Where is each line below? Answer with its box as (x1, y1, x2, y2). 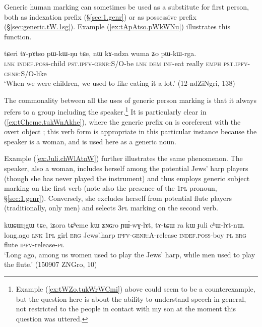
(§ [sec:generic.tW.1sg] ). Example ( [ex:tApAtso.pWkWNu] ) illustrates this (4, 21, 230, 32)
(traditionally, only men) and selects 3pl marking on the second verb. (4, 202, 218, 213)
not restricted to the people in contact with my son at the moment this (16, 303, 236, 314)
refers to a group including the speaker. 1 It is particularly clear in (4, 105, 207, 117)
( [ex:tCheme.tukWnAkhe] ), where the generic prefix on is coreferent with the (4, 116, 241, 127)
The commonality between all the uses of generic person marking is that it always (4, 94, 256, 105)
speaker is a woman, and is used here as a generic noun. (4, 136, 176, 146)
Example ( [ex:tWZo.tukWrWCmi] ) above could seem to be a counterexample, (16, 283, 255, 294)
